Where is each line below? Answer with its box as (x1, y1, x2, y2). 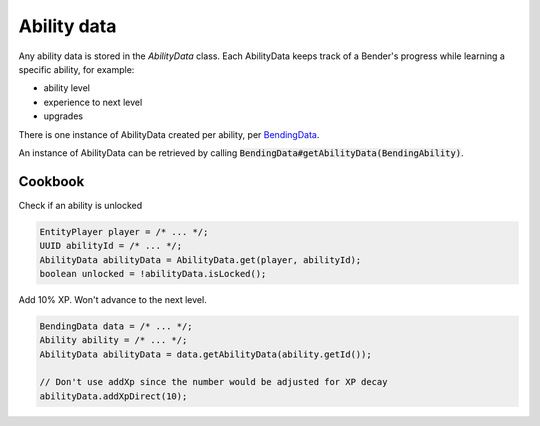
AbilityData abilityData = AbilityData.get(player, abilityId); (39, 254, 362, 265)
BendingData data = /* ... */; (39, 320, 194, 332)
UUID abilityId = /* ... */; (39, 240, 183, 252)
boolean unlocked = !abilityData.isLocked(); (39, 268, 267, 279)
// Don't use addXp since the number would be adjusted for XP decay (39, 376, 388, 388)
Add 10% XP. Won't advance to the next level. (18, 293, 207, 305)
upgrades (43, 110, 84, 122)
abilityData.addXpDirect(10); (39, 390, 188, 402)
